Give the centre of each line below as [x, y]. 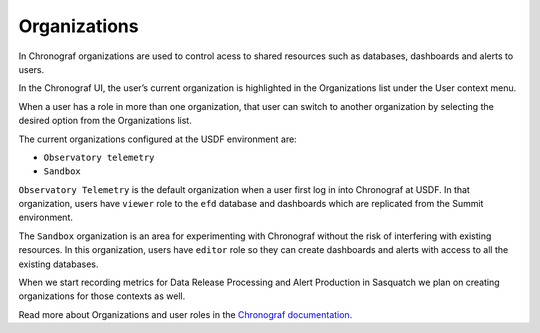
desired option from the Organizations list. [105, 121]
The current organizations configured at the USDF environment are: [157, 139]
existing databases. [58, 264]
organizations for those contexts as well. [102, 296]
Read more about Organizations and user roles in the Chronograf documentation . [185, 314]
